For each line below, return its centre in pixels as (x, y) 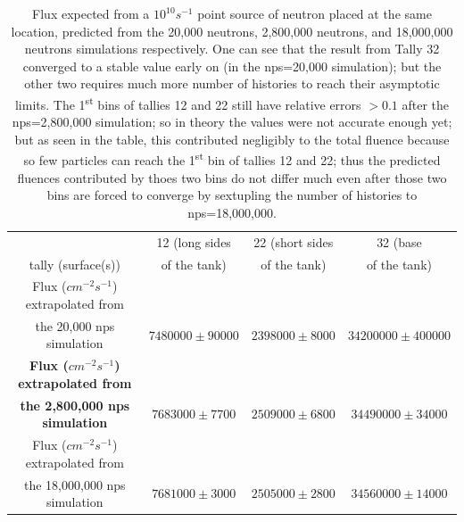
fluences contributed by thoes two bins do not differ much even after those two (232, 177)
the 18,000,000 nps (75, 484)
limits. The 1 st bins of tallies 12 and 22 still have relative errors (188, 103)
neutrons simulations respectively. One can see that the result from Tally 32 (232, 49)
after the (426, 104)
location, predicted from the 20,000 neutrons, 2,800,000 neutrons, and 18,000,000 (232, 31)
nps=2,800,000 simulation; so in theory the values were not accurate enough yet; (232, 122)
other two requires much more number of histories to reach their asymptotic (232, 83)
